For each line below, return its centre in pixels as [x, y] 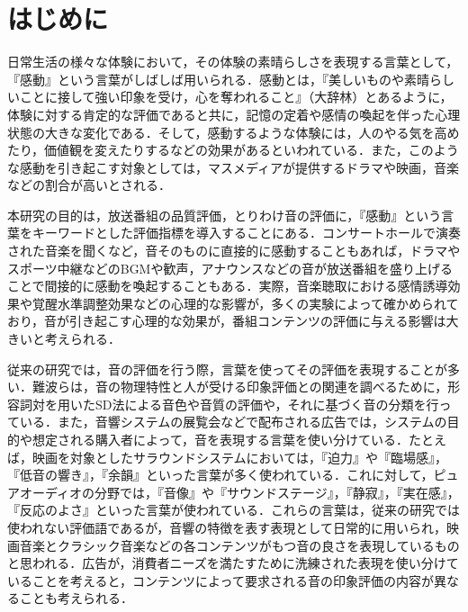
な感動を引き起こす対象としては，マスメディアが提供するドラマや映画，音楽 [234, 167]
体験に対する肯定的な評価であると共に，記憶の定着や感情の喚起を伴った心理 [234, 114]
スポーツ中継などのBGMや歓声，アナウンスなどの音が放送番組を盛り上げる [230, 268]
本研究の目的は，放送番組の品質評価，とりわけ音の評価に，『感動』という [225, 215]
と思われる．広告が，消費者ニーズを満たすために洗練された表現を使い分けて [233, 563]
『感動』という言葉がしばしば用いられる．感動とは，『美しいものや [206, 79]
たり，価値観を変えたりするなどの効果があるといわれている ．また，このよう [233, 150]
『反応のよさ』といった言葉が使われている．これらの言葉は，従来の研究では [234, 510]
